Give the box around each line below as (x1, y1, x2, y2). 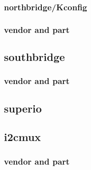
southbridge (4, 49, 65, 64)
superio (4, 100, 42, 115)
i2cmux (4, 129, 41, 144)
